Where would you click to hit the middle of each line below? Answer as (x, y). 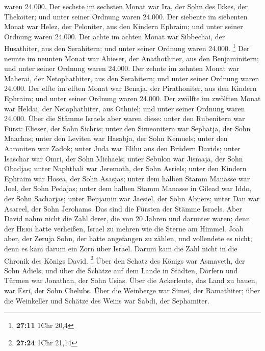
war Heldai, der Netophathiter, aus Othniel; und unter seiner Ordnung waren (125, 108)
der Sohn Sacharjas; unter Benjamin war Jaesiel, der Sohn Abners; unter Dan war (132, 198)
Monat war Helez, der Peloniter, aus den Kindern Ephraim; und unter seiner (124, 26)
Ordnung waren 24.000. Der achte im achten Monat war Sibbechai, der (115, 36)
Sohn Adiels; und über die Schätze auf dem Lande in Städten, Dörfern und (121, 270)
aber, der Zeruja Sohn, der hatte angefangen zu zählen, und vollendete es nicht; (128, 238)
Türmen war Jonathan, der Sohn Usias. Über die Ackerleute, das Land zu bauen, (131, 280)
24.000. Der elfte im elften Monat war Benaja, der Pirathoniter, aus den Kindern (130, 88)
